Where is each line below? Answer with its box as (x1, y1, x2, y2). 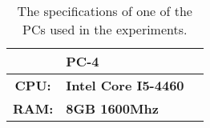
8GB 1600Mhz (66, 99, 159, 118)
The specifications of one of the (17, 2, 192, 20)
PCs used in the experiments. (22, 20, 188, 38)
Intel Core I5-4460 (66, 76, 184, 94)
